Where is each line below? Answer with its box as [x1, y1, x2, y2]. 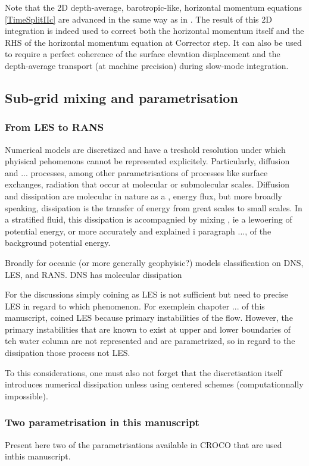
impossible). [5, 389, 48, 402]
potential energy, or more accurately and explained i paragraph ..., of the [5, 224, 271, 237]
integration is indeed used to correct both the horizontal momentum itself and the [5, 24, 304, 37]
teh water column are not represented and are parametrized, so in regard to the [5, 334, 295, 347]
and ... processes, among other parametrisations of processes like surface [5, 166, 268, 179]
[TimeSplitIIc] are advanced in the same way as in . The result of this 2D [5, 12, 272, 25]
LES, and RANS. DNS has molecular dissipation [5, 268, 182, 280]
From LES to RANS [5, 120, 104, 135]
